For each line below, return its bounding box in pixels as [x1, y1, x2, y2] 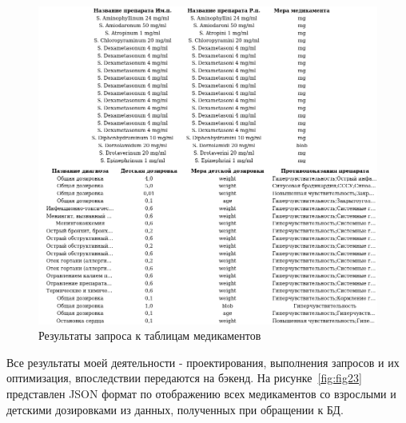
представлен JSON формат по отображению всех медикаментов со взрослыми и [6, 385, 396, 401]
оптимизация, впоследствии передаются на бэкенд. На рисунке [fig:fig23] [6, 369, 362, 386]
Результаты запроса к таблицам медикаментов [38, 327, 261, 344]
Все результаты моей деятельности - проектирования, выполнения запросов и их [6, 353, 400, 370]
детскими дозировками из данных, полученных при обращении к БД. [6, 401, 344, 417]
